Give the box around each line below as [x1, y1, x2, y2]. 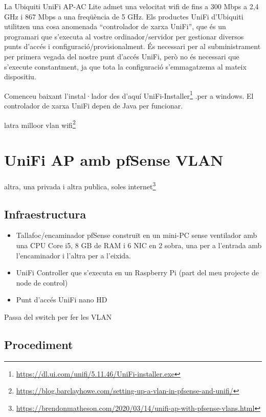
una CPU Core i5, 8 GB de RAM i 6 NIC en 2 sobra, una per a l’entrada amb [16, 240, 262, 251]
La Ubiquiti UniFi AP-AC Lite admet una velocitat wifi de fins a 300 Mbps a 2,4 [4, 1, 259, 11]
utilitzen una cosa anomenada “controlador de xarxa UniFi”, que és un [4, 21, 226, 32]
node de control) [16, 277, 68, 288]
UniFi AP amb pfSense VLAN [4, 149, 224, 170]
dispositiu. [4, 71, 36, 82]
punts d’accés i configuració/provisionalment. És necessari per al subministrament [4, 41, 261, 52]
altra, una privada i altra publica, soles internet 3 [4, 179, 156, 191]
